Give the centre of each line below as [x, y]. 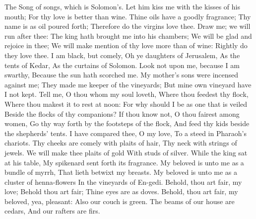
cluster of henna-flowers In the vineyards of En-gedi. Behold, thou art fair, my [123, 182]
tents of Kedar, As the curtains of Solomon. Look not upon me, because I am [122, 65]
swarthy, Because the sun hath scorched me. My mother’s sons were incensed [122, 75]
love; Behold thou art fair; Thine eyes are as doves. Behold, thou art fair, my [121, 191]
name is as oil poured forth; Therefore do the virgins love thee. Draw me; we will [128, 26]
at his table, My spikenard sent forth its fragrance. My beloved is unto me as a [124, 162]
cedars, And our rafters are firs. [52, 211]
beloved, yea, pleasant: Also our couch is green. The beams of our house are [120, 201]
